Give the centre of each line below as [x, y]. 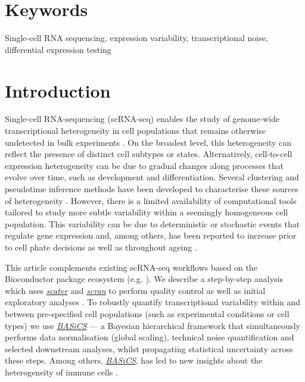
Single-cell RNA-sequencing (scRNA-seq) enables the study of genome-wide [142, 119]
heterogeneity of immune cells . [61, 372]
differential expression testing [58, 49]
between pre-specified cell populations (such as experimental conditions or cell [147, 313]
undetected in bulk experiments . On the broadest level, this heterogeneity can [148, 142]
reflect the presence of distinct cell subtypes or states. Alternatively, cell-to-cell [149, 154]
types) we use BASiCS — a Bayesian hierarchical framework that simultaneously [152, 325]
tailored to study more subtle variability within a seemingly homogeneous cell [147, 212]
